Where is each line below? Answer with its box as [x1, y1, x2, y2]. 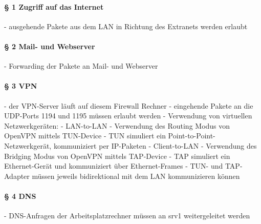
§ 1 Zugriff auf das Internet [4, 1, 104, 12]
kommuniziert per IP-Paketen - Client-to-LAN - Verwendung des [53, 140, 257, 151]
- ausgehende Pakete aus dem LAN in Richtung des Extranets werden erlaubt [4, 21, 248, 31]
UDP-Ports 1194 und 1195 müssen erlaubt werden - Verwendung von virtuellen [4, 110, 252, 121]
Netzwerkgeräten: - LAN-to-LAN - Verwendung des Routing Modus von [4, 120, 230, 131]
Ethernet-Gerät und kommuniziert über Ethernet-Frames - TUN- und [4, 160, 223, 171]
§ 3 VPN [4, 80, 37, 91]
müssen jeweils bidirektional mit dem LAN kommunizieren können [32, 170, 240, 181]
